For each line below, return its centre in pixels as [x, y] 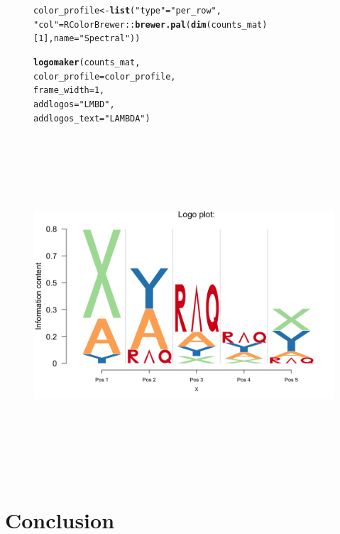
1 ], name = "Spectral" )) [89, 39]
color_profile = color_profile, [105, 76]
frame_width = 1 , [69, 91]
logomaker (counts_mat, [87, 62]
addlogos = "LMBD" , [74, 104]
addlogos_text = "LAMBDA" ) [92, 118]
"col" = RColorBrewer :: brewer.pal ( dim [120, 24]
